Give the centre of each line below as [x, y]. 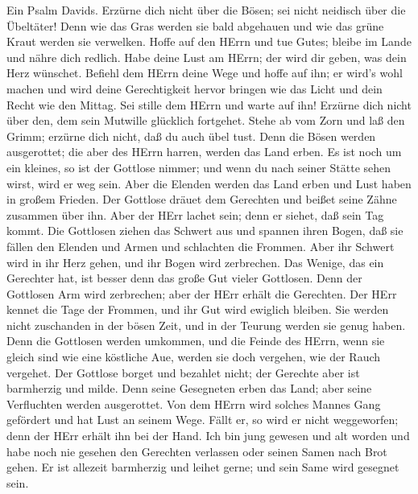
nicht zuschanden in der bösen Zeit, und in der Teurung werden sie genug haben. [206, 325]
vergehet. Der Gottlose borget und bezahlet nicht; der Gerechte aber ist [183, 372]
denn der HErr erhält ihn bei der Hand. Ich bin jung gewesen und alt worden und [208, 436]
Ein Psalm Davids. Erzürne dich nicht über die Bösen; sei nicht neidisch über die [206, 10]
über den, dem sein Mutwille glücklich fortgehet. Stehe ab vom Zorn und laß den [206, 120]
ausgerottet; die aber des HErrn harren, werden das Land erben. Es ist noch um [204, 152]
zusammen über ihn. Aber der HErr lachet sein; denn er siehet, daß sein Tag [195, 214]
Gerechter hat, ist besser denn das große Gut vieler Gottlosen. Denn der [184, 278]
